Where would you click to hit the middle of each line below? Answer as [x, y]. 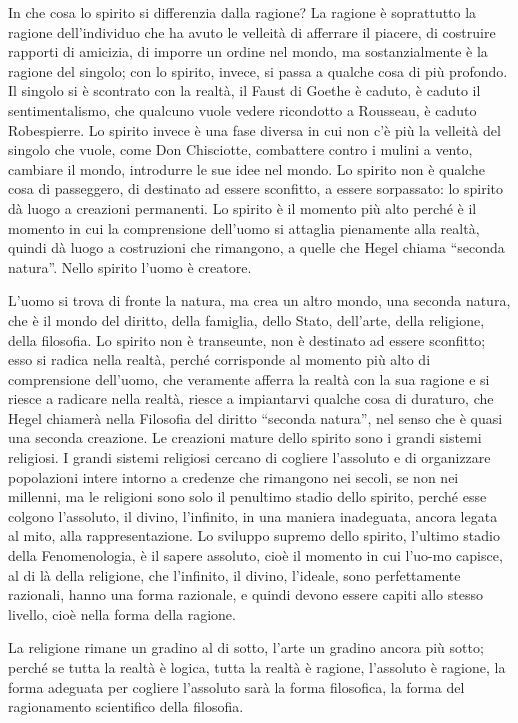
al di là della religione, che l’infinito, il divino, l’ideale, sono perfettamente [234, 574]
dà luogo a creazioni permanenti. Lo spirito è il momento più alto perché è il [242, 207]
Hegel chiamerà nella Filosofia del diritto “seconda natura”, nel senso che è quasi [255, 417]
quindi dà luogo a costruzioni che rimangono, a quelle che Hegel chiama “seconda [256, 247]
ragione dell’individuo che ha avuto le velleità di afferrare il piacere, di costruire [252, 31]
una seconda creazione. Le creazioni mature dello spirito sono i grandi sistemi [245, 437]
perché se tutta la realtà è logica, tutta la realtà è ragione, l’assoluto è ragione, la [257, 667]
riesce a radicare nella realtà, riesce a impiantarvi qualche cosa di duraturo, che [251, 398]
